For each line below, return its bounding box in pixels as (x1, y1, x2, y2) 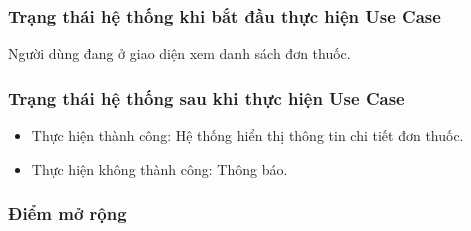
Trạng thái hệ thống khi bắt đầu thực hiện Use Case (8, 3, 441, 28)
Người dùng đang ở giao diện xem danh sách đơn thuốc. (8, 43, 351, 64)
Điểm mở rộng (8, 201, 127, 226)
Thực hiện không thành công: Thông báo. (31, 158, 288, 179)
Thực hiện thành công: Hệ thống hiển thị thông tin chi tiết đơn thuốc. (31, 125, 464, 146)
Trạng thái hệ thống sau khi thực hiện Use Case (8, 85, 405, 110)
